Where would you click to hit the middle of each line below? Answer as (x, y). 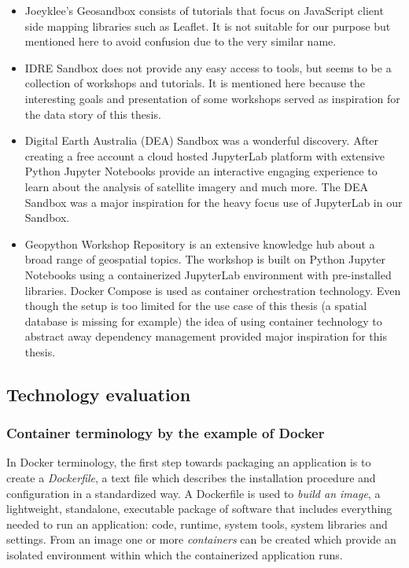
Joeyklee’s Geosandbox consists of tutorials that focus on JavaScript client (204, 10)
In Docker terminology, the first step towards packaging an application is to (189, 462)
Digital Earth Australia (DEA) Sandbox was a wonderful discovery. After (202, 140)
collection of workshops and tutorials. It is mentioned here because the (195, 83)
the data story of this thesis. (93, 114)
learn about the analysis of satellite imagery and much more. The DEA (197, 186)
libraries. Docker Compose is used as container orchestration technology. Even (213, 290)
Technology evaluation (99, 394)
